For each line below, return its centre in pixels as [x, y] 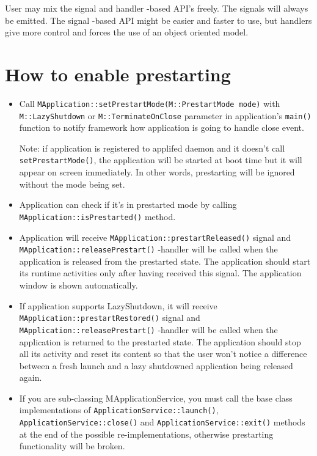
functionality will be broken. [72, 446]
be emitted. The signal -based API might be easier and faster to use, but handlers [158, 20]
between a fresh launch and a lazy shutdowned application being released [156, 365]
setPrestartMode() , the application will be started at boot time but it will [161, 160]
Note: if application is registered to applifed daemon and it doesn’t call [152, 148]
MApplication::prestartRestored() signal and [110, 318]
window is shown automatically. [78, 285]
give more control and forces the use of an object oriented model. [127, 32]
